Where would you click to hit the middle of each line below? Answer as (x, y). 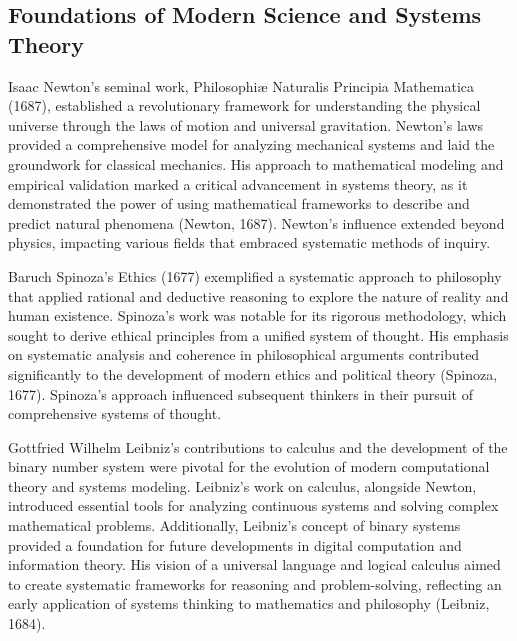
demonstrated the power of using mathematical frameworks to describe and (239, 203)
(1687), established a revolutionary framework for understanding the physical (244, 105)
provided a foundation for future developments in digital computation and (235, 544)
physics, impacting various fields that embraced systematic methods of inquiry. (249, 242)
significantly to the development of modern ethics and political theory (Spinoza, (253, 373)
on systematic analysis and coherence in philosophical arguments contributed (244, 354)
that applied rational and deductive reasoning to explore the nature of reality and (258, 295)
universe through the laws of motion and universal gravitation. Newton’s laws (246, 124)
